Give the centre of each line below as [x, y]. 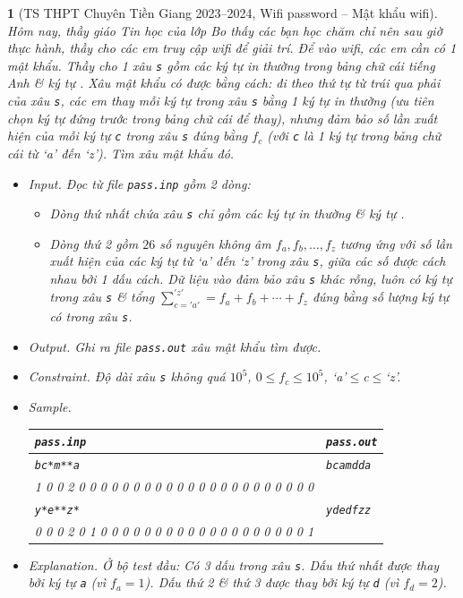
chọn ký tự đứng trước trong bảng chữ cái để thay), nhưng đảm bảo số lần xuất [223, 118]
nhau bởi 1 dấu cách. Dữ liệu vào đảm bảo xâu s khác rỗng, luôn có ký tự [251, 279]
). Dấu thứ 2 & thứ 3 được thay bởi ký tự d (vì [272, 582]
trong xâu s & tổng [102, 297]
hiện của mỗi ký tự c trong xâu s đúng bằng [128, 136]
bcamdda [349, 466]
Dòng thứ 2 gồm [94, 243]
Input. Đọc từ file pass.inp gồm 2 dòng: [139, 183]
